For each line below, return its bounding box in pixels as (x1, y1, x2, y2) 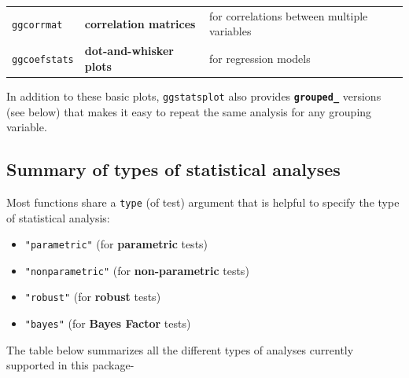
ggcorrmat (12, 19, 63, 31)
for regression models (209, 50, 311, 66)
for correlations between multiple (209, 7, 368, 24)
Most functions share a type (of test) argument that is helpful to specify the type (6, 193, 400, 210)
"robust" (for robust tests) (24, 288, 161, 305)
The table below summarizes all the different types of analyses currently (6, 341, 354, 358)
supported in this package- (6, 357, 134, 373)
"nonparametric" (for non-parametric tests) (24, 262, 249, 278)
